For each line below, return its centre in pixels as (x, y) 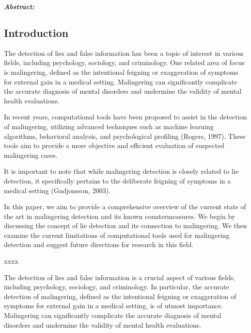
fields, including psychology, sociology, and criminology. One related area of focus (124, 62)
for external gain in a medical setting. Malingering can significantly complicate (121, 81)
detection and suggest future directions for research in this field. (99, 244)
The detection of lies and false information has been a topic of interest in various (124, 53)
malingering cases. (31, 155)
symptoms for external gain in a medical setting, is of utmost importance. (113, 306)
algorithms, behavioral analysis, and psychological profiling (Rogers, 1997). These (125, 136)
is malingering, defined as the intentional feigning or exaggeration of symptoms (121, 72)
